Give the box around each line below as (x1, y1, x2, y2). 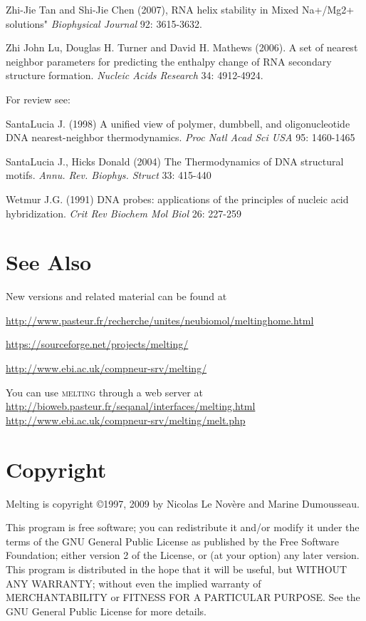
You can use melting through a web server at (6, 384, 203, 399)
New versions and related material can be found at (6, 289, 227, 304)
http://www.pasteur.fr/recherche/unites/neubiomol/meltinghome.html (6, 312, 314, 327)
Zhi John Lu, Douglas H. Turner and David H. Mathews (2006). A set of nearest (6, 40, 358, 55)
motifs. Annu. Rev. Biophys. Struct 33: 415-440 (6, 168, 211, 183)
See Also (6, 247, 92, 277)
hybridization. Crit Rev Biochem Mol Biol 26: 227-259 (6, 205, 241, 220)
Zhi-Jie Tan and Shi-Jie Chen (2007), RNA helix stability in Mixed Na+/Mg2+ (6, 2, 355, 16)
